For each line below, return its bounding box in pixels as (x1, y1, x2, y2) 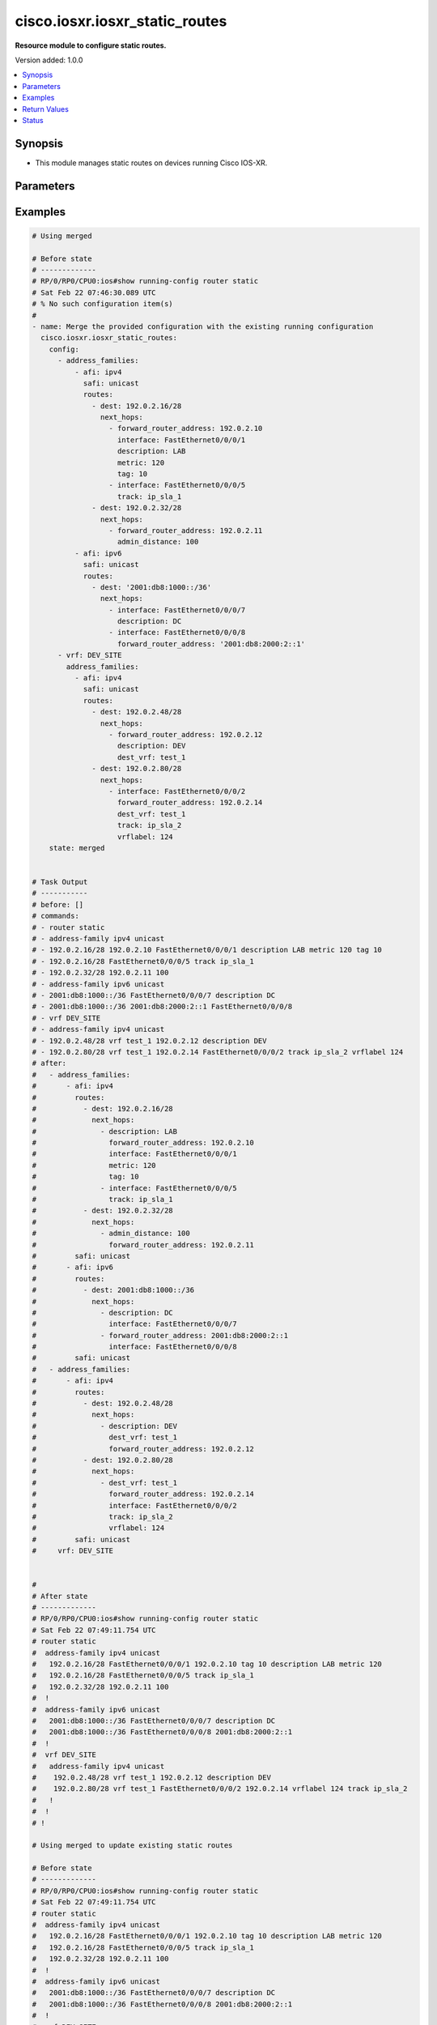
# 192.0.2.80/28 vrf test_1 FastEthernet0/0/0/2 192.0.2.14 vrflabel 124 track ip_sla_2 (32, 1784, 408, 1793)
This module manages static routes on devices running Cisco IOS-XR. (35, 158, 268, 168)
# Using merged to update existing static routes (32, 1841, 233, 1850)
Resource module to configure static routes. (15, 40, 167, 50)
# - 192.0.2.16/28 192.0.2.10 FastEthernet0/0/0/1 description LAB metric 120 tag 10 (32, 945, 382, 955)
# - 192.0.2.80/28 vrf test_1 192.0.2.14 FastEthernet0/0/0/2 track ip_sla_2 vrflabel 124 (32, 1047, 404, 1056)
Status (22, 115, 44, 125)
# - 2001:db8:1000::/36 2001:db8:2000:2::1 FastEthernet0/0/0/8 (32, 1002, 293, 1012)
